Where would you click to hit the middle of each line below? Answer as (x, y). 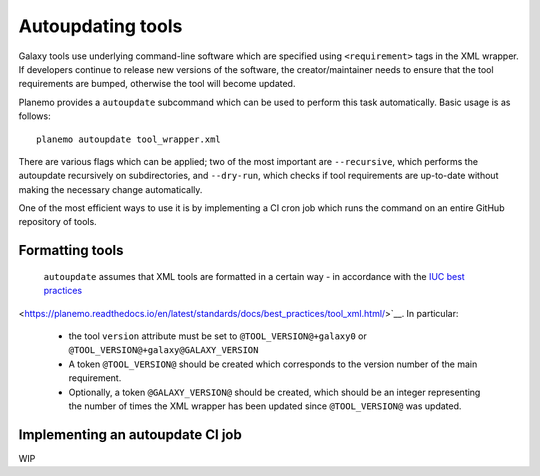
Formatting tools (71, 250)
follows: (34, 116)
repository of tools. (57, 222)
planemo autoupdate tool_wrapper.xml (129, 139)
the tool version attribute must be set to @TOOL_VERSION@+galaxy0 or (217, 336)
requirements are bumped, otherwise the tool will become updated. (157, 84)
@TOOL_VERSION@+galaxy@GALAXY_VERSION (163, 350)
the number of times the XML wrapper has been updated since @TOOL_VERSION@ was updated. (265, 406)
